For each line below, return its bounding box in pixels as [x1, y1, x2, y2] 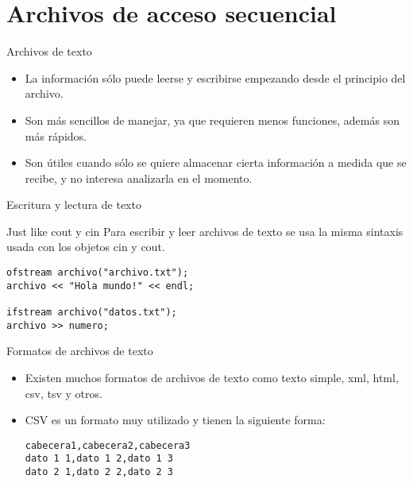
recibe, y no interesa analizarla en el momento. [25, 169, 253, 186]
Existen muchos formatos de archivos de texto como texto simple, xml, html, [25, 369, 399, 385]
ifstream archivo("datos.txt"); [6, 307, 177, 319]
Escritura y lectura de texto [6, 196, 141, 213]
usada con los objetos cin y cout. [6, 238, 165, 255]
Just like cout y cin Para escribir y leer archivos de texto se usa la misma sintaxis [6, 222, 403, 239]
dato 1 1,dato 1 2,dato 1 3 [25, 453, 173, 465]
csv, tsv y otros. [25, 384, 102, 401]
